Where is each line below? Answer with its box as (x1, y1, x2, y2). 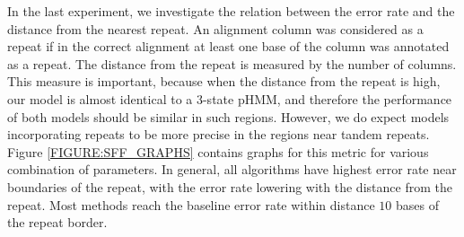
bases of (395, 195, 439, 214)
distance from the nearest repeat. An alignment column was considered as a (7, 19, 424, 38)
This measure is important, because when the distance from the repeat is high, (7, 72, 441, 91)
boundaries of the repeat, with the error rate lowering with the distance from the (7, 177, 452, 196)
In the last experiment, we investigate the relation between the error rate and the (7, 2, 455, 20)
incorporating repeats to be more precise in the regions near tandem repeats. (7, 125, 430, 144)
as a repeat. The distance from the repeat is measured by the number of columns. (7, 54, 457, 73)
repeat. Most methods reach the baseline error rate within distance (7, 195, 375, 214)
